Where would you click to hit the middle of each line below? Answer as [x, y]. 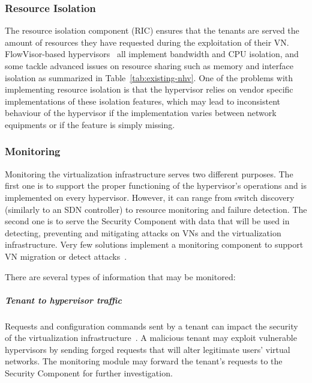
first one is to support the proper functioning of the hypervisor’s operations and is [156, 185]
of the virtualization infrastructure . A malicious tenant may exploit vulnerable [151, 338]
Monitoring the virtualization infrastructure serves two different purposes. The [149, 173]
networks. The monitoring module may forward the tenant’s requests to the [144, 361]
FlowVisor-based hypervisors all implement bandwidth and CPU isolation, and [152, 54]
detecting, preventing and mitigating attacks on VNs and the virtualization [143, 232]
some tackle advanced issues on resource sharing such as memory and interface [149, 66]
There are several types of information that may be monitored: [120, 276]
